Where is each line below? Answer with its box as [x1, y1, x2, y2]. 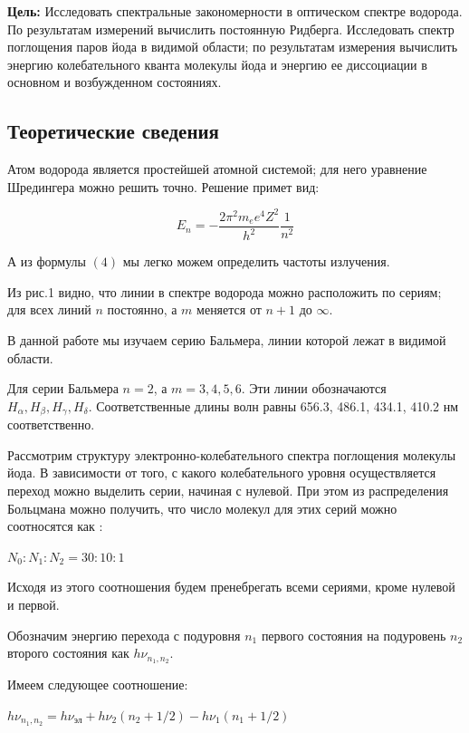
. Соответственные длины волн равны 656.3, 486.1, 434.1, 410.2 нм [88, 396, 459, 415]
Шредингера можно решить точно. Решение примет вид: [7, 177, 320, 196]
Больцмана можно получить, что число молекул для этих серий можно [7, 498, 397, 517]
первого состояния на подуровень [261, 625, 446, 644]
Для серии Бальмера [7, 379, 119, 398]
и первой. [7, 595, 60, 614]
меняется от [196, 300, 262, 319]
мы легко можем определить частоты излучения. [122, 252, 390, 271]
